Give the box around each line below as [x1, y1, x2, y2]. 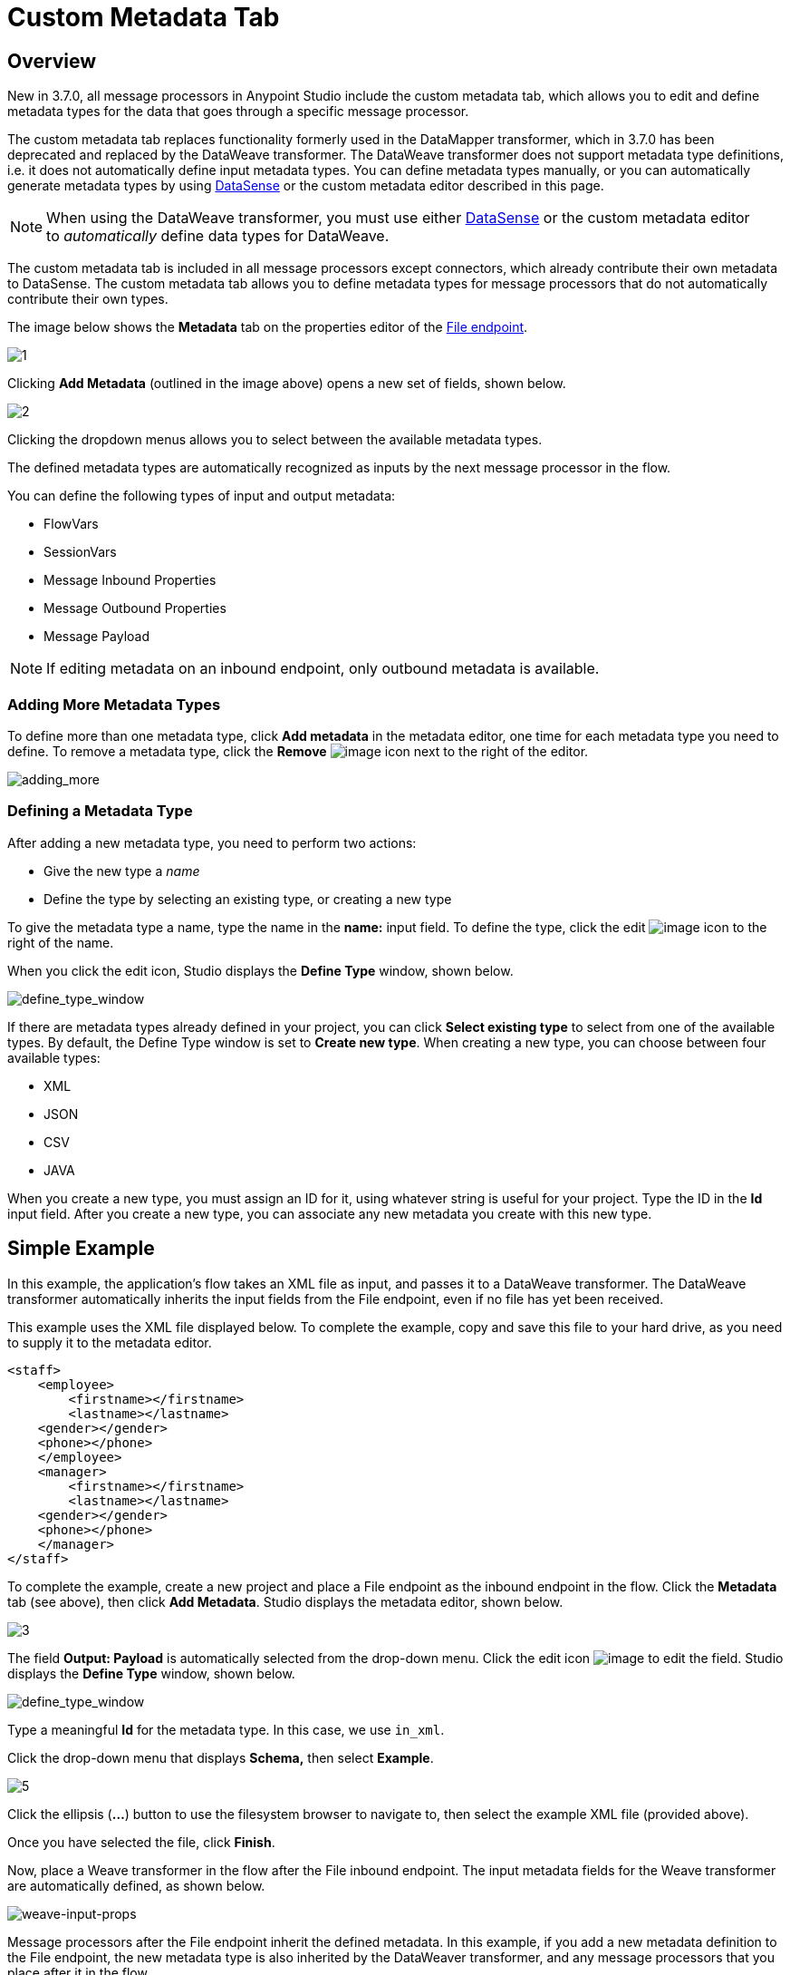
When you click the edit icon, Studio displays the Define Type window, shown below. [7, 962, 514, 978]
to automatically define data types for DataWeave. [46, 227, 390, 246]
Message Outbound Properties [43, 600, 226, 617]
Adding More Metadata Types [7, 695, 221, 714]
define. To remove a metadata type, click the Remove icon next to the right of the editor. [7, 743, 589, 759]
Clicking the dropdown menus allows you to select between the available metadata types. [7, 432, 543, 448]
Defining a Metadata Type [7, 802, 193, 821]
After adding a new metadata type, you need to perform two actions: [7, 834, 417, 851]
